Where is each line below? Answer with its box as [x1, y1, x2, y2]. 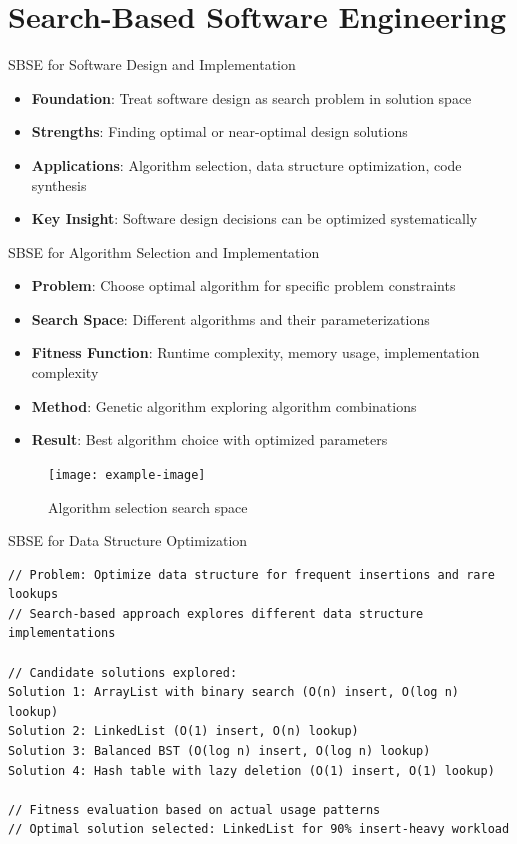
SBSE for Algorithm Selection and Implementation [8, 241, 320, 262]
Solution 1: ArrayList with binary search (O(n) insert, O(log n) [8, 685, 460, 700]
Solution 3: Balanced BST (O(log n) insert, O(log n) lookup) [8, 744, 431, 759]
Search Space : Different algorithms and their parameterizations [31, 308, 430, 329]
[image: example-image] [48, 467, 206, 482]
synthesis [31, 174, 87, 195]
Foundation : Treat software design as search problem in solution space [31, 87, 472, 108]
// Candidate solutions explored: [8, 665, 238, 680]
